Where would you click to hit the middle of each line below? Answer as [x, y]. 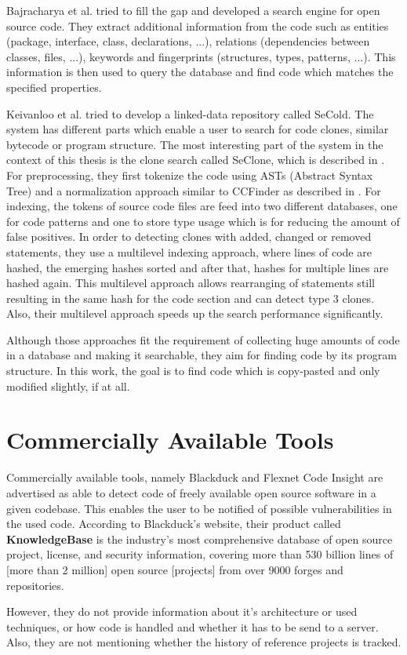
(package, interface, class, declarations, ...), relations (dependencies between [188, 41]
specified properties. [54, 87]
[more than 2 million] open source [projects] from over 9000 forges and [175, 569]
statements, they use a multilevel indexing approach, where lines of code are [189, 251]
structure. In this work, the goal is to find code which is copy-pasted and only [193, 371]
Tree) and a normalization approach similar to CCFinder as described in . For [194, 190]
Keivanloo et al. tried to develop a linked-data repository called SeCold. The [190, 113]
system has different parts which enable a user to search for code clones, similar [198, 129]
